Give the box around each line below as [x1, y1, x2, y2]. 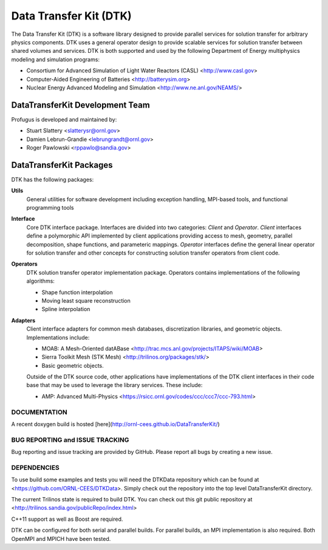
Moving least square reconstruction [41, 297, 131, 304]
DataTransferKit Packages [11, 160, 113, 170]
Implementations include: [26, 334, 90, 341]
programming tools [26, 204, 74, 211]
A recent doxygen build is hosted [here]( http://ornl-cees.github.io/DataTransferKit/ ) [11, 421, 220, 428]
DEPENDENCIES [11, 463, 60, 472]
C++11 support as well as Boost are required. [11, 515, 123, 523]
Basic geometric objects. [41, 362, 104, 369]
